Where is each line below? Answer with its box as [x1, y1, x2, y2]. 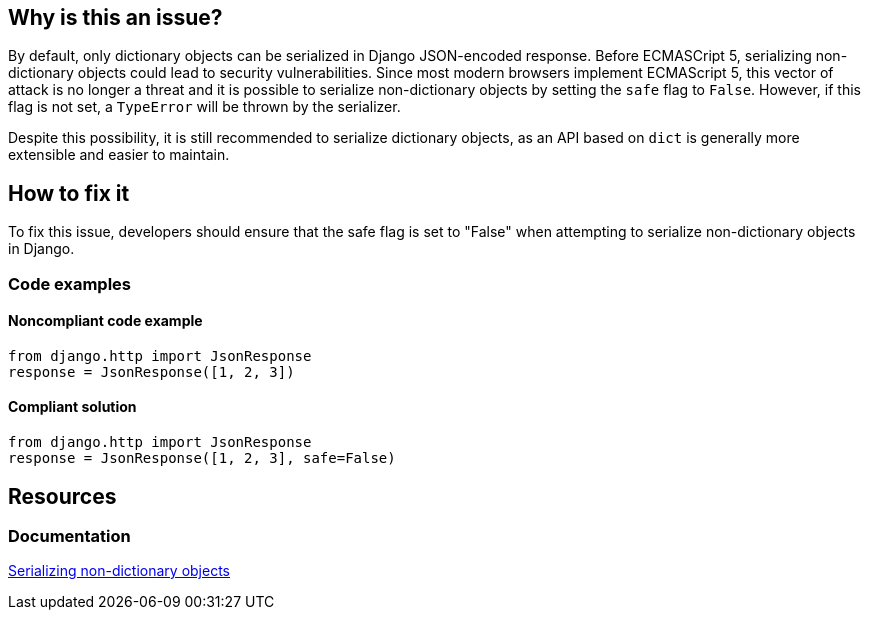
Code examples [8, 273, 132, 294]
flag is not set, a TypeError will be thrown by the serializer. [8, 98, 401, 116]
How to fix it [8, 180, 130, 206]
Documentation [8, 525, 131, 546]
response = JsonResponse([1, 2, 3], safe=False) [8, 450, 396, 467]
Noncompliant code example [8, 312, 203, 330]
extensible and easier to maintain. [8, 146, 230, 164]
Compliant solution [8, 398, 137, 416]
